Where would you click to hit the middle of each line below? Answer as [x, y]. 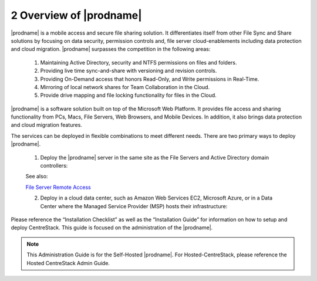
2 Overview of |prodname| [76, 15]
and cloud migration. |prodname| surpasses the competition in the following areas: [111, 49]
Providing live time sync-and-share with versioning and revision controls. [129, 71]
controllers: [54, 166]
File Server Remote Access [58, 187]
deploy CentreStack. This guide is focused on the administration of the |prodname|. [112, 228]
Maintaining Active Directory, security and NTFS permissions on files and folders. [139, 62]
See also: [37, 177]
